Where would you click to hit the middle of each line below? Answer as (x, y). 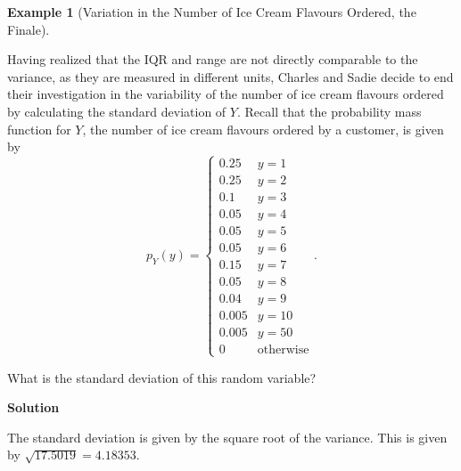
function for (39, 129)
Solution (33, 407)
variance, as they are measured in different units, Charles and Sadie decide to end (230, 76)
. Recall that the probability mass (329, 111)
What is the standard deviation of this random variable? (162, 377)
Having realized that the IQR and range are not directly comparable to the (213, 59)
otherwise (283, 350)
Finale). (29, 29)
